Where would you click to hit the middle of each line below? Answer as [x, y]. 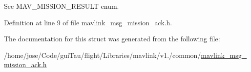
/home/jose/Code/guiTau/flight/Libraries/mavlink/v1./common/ [103, 55]
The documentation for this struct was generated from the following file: [112, 39]
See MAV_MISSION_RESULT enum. [62, 6]
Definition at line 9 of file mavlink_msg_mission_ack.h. [88, 22]
